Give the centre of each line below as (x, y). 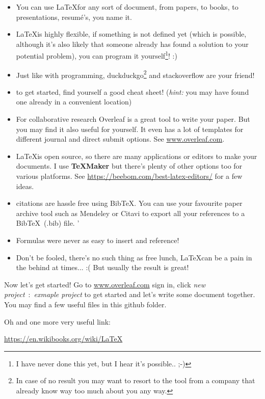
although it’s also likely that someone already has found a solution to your (132, 44)
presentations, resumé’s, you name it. (74, 17)
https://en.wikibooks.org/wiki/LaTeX (63, 339)
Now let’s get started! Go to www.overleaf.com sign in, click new (105, 284)
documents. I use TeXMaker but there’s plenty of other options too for (129, 166)
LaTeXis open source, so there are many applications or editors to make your (137, 156)
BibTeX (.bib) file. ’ (48, 223)
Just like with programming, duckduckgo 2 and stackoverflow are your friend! (135, 74)
